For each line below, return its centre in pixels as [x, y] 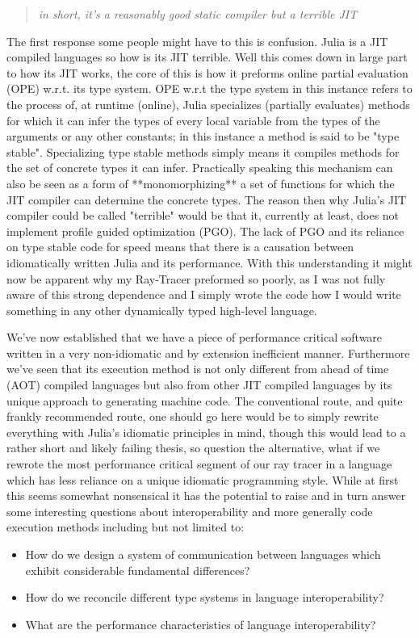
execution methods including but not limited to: [126, 527]
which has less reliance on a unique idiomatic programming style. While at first [203, 479]
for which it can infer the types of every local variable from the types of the [193, 120]
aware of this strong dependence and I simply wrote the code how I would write [204, 294]
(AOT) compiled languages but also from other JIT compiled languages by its [199, 385]
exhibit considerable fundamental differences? [138, 570]
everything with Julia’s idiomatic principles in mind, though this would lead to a [206, 432]
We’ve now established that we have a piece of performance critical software [195, 337]
